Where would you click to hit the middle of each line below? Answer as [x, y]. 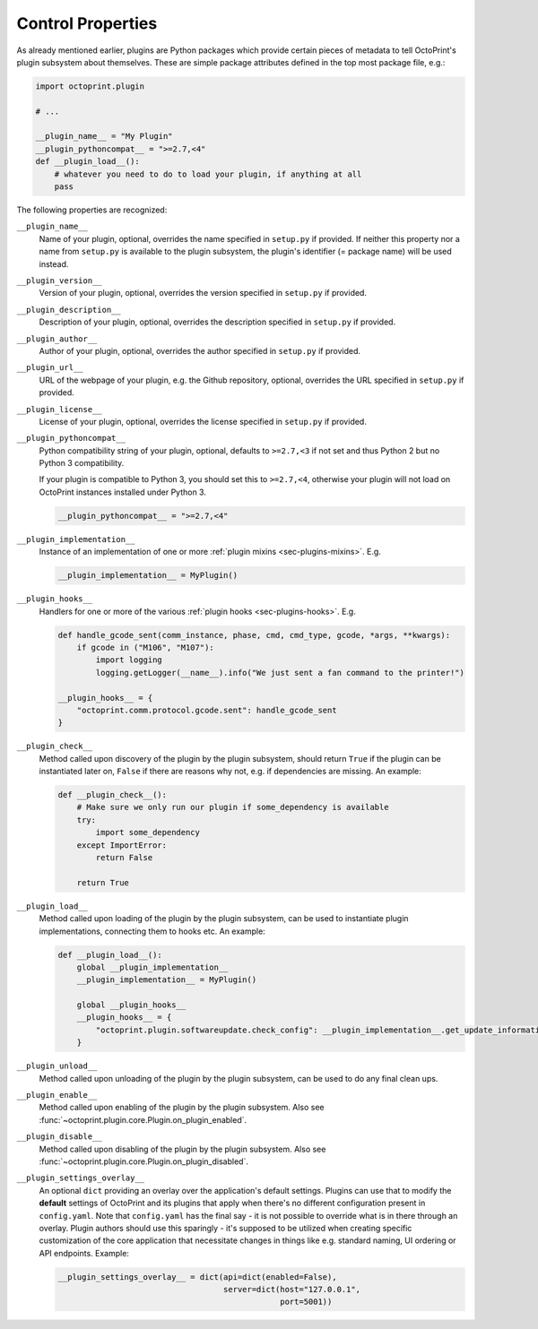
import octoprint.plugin [90, 86]
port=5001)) [306, 1302]
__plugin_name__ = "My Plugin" [104, 136]
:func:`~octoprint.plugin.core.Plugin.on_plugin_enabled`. [143, 1119]
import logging [129, 660]
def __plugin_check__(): [113, 795]
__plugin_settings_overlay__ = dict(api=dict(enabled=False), [197, 1277]
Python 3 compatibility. [82, 463]
